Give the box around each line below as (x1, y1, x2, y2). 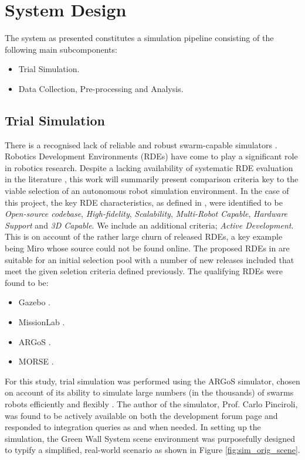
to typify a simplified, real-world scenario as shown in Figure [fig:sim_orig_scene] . (5, 444, 300, 456)
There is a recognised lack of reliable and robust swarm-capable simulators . (5, 138, 277, 151)
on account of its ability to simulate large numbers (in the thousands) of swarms (5, 386, 294, 398)
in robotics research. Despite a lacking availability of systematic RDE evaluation (5, 161, 293, 173)
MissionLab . (18, 316, 65, 328)
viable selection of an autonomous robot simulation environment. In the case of (5, 185, 289, 197)
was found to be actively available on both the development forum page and (5, 409, 278, 421)
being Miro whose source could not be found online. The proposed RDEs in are (5, 242, 290, 254)
